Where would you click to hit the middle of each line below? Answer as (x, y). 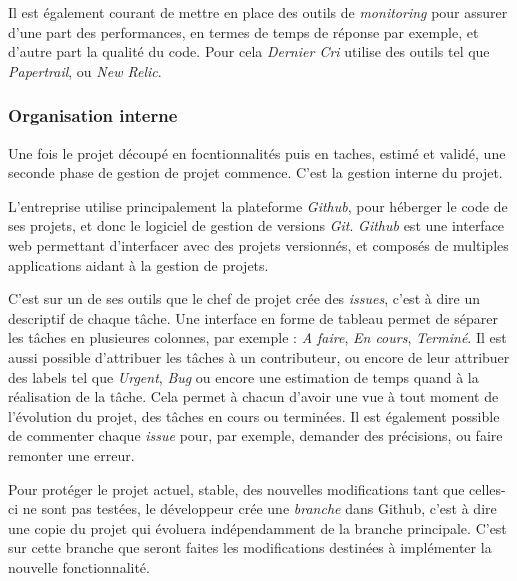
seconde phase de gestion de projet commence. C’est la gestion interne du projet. (255, 172)
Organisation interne (93, 115)
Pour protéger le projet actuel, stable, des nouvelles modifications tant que (236, 488)
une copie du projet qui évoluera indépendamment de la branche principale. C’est (257, 527)
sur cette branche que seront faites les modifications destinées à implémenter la (250, 547)
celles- (487, 488)
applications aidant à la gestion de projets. (138, 264)
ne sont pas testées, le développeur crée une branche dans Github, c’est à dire (259, 508)
